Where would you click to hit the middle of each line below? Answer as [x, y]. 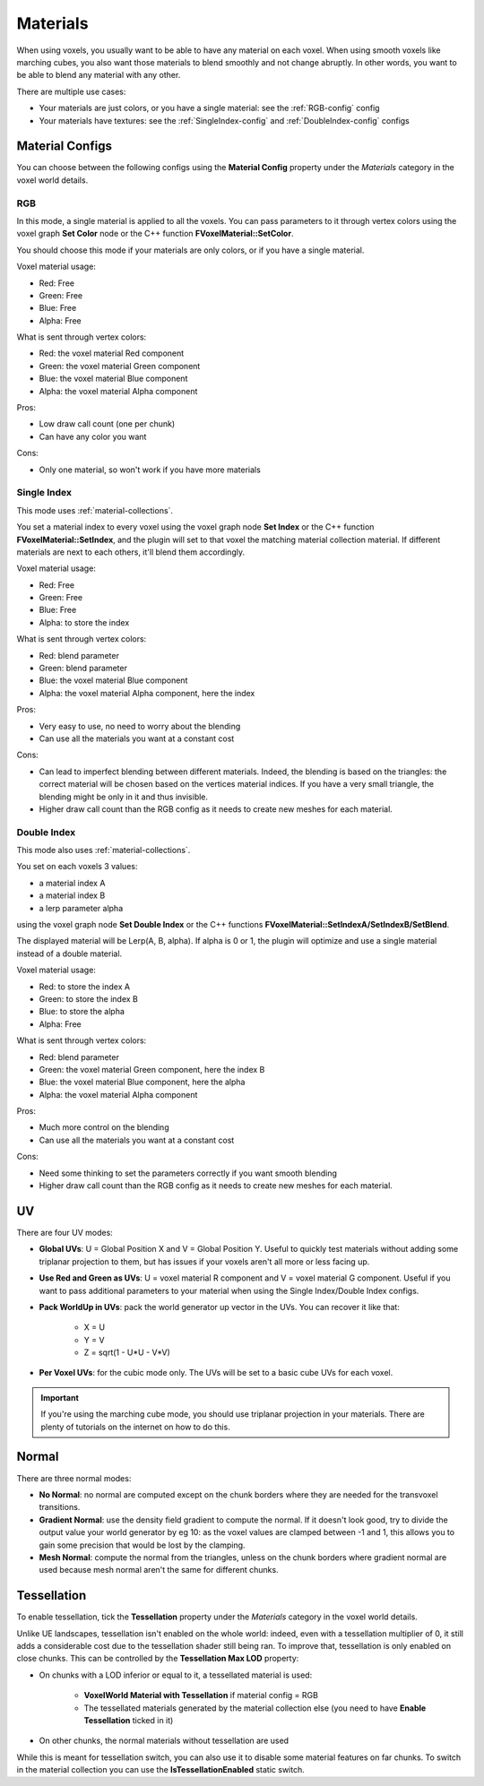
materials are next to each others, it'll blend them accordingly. [131, 552]
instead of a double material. [69, 953]
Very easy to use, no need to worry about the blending [140, 726]
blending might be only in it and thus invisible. [124, 797]
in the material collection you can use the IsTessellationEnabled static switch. [160, 1770]
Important [60, 1397]
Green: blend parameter [83, 669]
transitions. [60, 1507]
